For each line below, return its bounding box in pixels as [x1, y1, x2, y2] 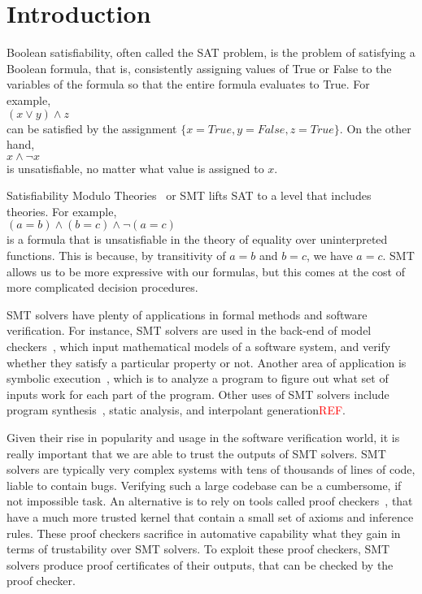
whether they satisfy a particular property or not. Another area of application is [7, 353, 407, 371]
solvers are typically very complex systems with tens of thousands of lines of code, [7, 461, 415, 478]
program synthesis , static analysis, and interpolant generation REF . [7, 401, 346, 418]
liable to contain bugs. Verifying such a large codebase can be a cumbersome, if [7, 476, 402, 493]
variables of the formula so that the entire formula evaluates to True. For [7, 76, 370, 93]
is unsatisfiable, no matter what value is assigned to [7, 159, 264, 176]
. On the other [339, 119, 411, 137]
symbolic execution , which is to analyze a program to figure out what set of [7, 370, 389, 387]
